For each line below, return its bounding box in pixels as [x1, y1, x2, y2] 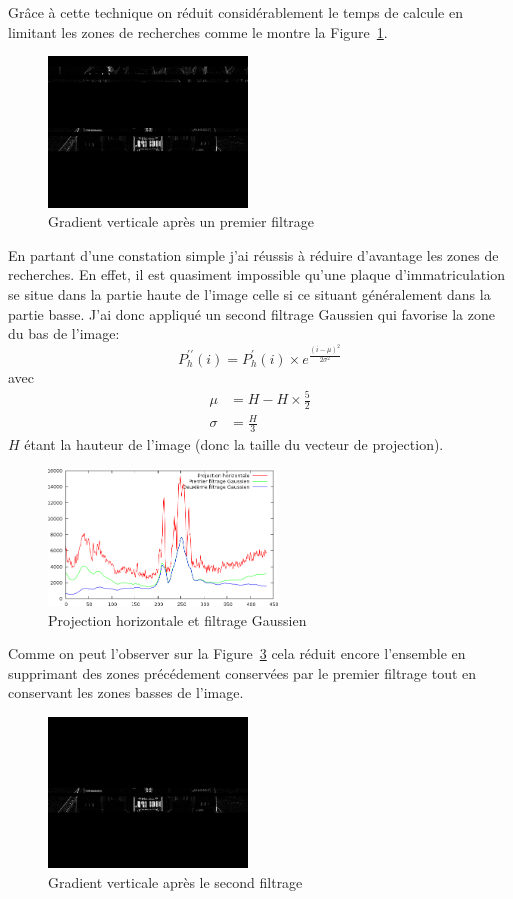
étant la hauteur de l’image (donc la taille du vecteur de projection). [24, 434, 444, 455]
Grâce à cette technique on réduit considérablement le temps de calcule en [8, 2, 463, 22]
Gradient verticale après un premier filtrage [48, 211, 315, 232]
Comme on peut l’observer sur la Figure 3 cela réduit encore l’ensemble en [8, 643, 466, 664]
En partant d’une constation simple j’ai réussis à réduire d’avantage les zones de [8, 244, 499, 265]
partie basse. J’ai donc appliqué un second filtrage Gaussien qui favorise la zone [8, 303, 495, 324]
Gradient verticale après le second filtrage [48, 871, 303, 892]
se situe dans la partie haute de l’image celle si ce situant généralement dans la [8, 283, 491, 304]
